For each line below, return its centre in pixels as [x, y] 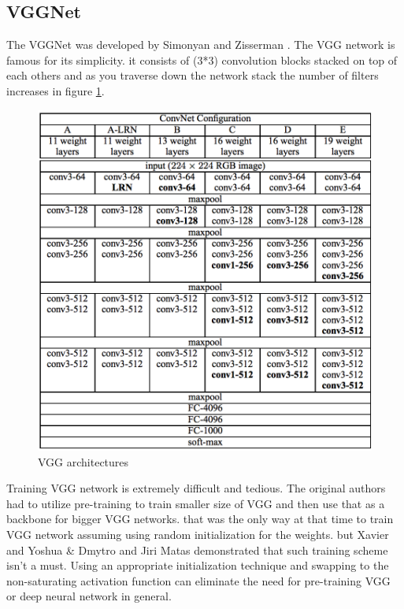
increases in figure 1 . [56, 90]
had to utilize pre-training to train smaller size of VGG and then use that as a [196, 503]
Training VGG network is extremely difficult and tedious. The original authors [196, 488]
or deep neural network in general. [89, 596]
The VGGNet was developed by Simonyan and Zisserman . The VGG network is [201, 45]
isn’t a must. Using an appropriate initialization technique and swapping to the [198, 565]
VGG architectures [83, 461]
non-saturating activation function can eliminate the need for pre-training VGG [198, 580]
